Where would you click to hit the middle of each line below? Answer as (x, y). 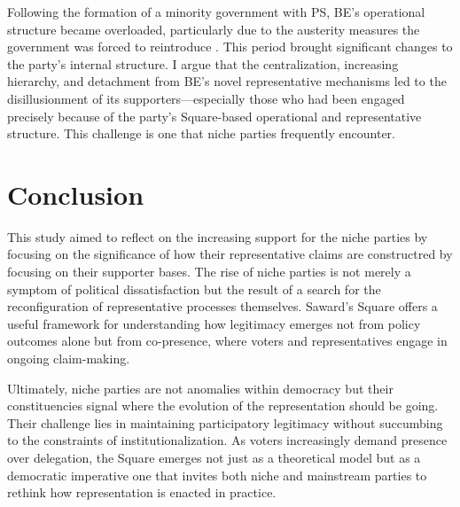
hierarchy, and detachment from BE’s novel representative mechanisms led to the (227, 81)
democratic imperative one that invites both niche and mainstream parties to (217, 475)
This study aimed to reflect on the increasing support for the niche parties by (218, 236)
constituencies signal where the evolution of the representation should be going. (223, 406)
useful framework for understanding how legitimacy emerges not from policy (214, 323)
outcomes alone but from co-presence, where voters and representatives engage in (227, 341)
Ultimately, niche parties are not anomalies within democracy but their (200, 388)
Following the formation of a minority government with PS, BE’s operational (216, 12)
